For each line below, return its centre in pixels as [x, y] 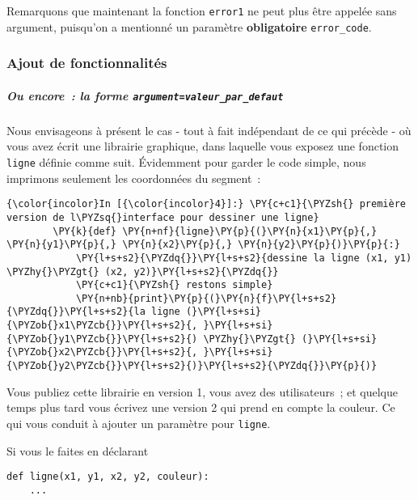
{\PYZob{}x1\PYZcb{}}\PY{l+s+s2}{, [102, 326]
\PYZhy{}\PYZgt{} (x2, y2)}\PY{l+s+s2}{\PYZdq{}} [143, 271]
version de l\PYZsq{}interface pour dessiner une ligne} [163, 217]
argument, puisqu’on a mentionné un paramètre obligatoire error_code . [189, 26]
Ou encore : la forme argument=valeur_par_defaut [145, 95]
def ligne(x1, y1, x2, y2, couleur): [108, 477]
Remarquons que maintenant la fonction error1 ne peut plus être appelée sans [202, 11]
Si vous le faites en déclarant [78, 450]
